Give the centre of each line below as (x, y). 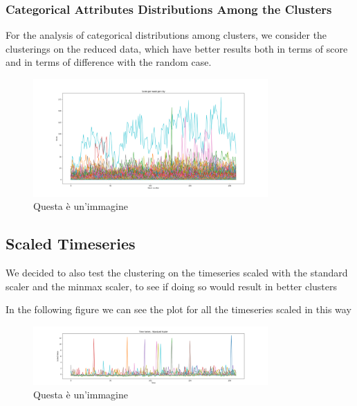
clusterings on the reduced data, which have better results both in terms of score (177, 48)
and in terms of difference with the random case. (109, 62)
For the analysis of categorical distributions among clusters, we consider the (166, 35)
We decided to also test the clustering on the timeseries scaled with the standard (177, 272)
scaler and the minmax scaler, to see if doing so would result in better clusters (172, 286)
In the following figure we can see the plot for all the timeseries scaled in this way (178, 309)
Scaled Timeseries (71, 244)
